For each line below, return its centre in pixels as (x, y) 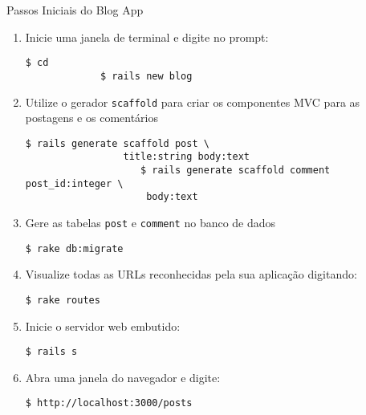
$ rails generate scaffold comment (235, 171)
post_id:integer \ (74, 183)
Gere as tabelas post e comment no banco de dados (150, 223)
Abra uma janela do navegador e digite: (123, 377)
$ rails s (51, 352)
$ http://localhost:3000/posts (109, 403)
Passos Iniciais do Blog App (75, 10)
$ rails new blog (146, 76)
